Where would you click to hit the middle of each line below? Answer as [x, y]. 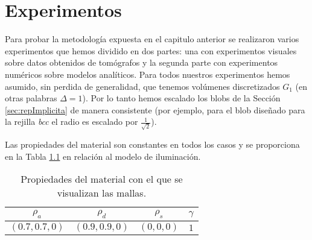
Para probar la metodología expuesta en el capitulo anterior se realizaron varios [152, 39]
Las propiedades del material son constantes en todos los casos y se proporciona [152, 144]
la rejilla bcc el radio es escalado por [72, 122]
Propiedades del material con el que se [102, 179]
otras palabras [31, 98]
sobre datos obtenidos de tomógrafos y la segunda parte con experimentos [142, 62]
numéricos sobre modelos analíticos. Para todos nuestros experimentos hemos [148, 74]
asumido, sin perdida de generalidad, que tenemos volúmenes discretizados [142, 86]
